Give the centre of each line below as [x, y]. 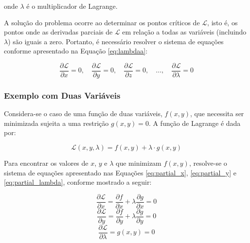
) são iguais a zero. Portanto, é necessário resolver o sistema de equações [116, 41]
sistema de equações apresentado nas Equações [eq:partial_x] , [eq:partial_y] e [120, 172]
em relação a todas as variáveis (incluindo [184, 32]
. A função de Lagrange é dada [195, 123]
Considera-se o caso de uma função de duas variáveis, [83, 113]
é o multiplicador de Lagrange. [72, 6]
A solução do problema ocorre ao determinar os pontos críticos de [102, 22]
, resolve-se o [208, 163]
